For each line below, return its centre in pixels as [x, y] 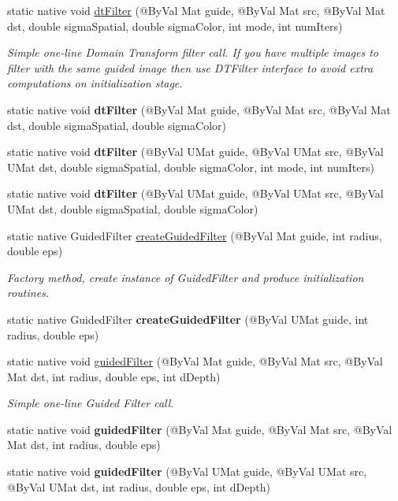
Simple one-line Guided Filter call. [91, 403]
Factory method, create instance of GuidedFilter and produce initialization [186, 277]
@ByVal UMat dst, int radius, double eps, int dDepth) [139, 486]
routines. [28, 293]
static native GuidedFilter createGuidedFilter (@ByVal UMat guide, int [188, 319]
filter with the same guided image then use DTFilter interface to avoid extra [190, 67]
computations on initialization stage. [95, 83]
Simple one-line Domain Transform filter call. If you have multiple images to [193, 52]
